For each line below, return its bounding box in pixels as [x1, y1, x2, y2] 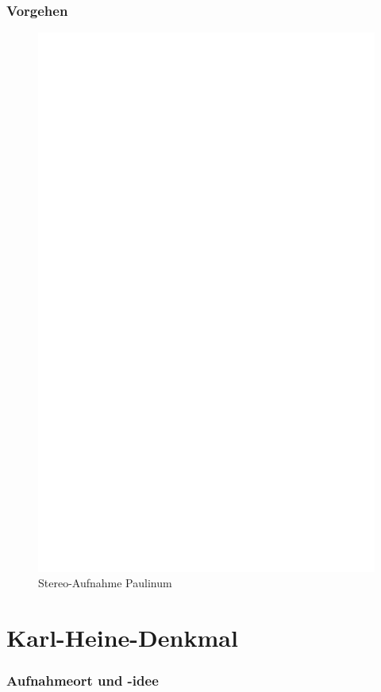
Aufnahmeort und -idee [6, 671, 159, 690]
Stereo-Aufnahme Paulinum [38, 575, 172, 591]
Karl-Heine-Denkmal [6, 621, 238, 654]
